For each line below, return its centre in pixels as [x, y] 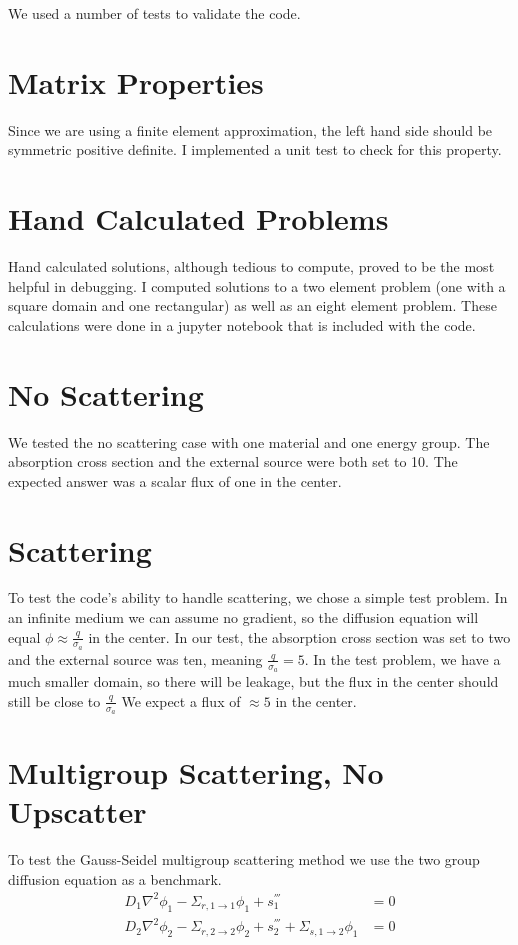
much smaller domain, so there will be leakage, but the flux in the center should [253, 681]
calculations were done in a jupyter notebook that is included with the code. [242, 324]
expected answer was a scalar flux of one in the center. [175, 480]
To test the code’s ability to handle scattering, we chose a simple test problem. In [258, 597]
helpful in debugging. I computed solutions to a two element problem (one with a [257, 285]
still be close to [54, 700]
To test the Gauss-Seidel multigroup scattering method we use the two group [244, 859]
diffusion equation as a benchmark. [115, 878]
